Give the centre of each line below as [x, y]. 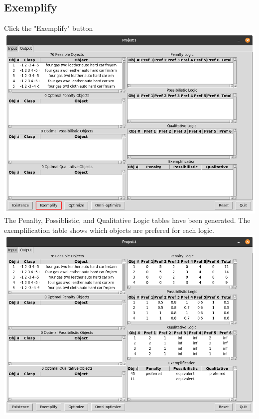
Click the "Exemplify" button [49, 28]
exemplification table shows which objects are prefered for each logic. [109, 230]
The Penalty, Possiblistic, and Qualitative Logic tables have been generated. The [127, 220]
